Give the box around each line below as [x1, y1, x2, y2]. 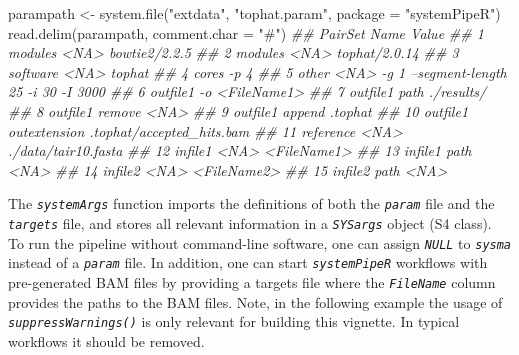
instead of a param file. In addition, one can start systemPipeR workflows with [8, 252, 488, 273]
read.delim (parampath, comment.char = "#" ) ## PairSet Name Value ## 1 [8, 22, 484, 43]
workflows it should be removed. [8, 330, 205, 351]
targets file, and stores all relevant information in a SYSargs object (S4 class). [8, 213, 492, 233]
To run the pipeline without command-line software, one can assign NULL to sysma [8, 232, 512, 253]
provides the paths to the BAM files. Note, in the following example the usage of [8, 291, 503, 312]
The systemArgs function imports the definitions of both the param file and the [8, 193, 495, 214]
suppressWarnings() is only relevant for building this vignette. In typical [8, 311, 460, 332]
